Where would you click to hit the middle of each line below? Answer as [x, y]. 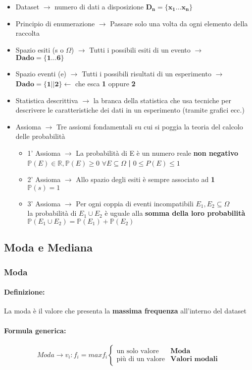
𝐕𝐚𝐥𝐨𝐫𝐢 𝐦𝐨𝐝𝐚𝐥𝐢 [194, 359]
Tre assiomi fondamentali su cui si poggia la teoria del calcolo [150, 126]
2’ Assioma [44, 179]
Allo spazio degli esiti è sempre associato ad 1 [145, 179]
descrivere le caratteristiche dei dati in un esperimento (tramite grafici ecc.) [130, 110]
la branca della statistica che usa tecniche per [162, 100]
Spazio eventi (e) [41, 74]
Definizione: [25, 292]
